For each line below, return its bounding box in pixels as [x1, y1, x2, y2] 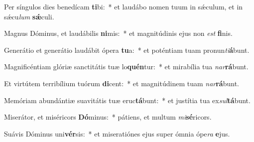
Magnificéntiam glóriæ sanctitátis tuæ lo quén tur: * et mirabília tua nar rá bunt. [4, 61, 249, 72]
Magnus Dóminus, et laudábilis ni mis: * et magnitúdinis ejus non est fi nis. [4, 28, 233, 38]
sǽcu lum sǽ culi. [4, 11, 54, 21]
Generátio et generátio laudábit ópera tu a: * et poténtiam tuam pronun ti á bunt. [4, 44, 250, 55]
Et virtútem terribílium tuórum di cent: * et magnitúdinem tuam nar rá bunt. [4, 78, 239, 88]
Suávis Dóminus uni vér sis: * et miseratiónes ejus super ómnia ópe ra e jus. [4, 128, 230, 139]
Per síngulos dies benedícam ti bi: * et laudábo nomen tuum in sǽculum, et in [4, 1, 243, 11]
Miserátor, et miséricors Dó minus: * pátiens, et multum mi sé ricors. [4, 112, 212, 122]
